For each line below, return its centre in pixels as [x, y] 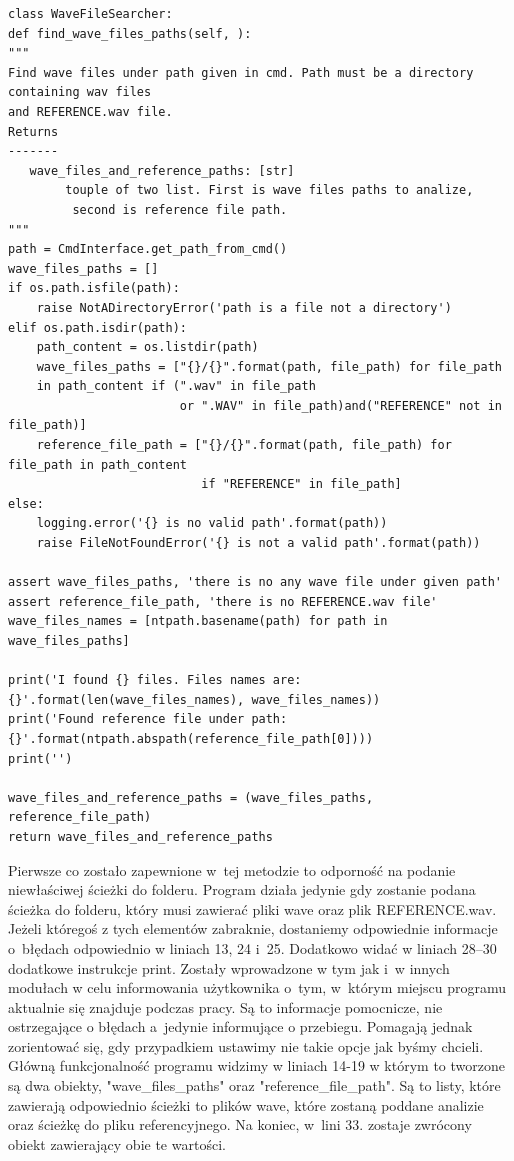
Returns [33, 131]
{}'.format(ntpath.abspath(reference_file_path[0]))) [191, 738]
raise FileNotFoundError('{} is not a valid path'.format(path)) [258, 543]
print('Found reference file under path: [148, 719]
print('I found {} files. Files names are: [155, 680]
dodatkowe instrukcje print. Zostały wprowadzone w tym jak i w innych [229, 967]
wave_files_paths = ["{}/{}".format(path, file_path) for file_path [269, 366]
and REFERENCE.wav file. [90, 111]
